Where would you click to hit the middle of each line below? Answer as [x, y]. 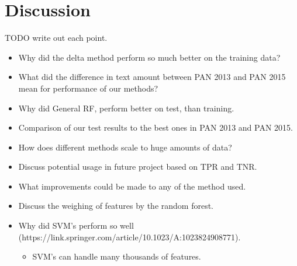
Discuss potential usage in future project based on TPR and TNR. [138, 167]
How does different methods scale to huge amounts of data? [125, 147]
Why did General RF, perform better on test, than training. [126, 108]
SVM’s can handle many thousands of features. [117, 256]
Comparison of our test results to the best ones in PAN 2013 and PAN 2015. [156, 127]
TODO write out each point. [56, 38]
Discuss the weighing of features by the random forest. [116, 206]
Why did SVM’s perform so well [76, 225]
